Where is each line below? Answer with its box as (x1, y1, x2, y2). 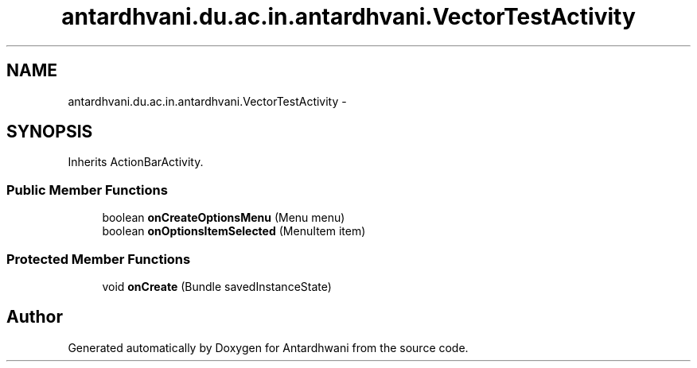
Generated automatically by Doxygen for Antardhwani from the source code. (68, 340, 469, 354)
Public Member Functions (6, 181, 168, 198)
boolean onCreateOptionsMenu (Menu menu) (102, 211, 345, 225)
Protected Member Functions (6, 250, 191, 267)
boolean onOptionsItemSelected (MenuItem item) (102, 224, 366, 238)
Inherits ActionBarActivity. (68, 155, 204, 169)
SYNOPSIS (6, 122, 93, 142)
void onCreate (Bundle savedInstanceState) (102, 279, 332, 293)
